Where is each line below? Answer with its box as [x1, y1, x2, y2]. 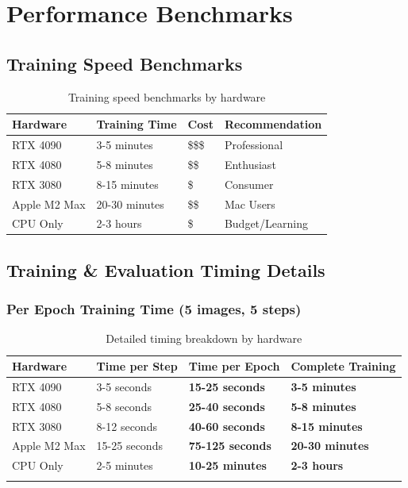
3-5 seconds [96, 378, 152, 394]
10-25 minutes [188, 457, 267, 474]
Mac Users [224, 195, 275, 212]
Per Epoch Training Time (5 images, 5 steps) [6, 299, 302, 319]
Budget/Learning [224, 215, 308, 232]
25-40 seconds [188, 398, 265, 414]
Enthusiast [224, 156, 276, 172]
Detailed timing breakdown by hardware [106, 330, 302, 347]
